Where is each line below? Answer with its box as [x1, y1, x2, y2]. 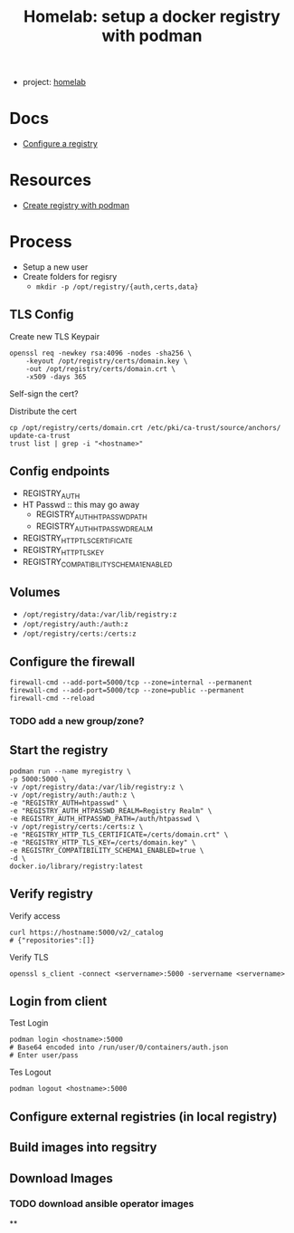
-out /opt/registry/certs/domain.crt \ [25, 364, 176, 373]
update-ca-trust [9, 431, 71, 440]
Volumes [9, 584, 61, 599]
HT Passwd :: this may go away [22, 500, 140, 511]
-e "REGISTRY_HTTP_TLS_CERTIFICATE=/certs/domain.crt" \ [9, 830, 229, 839]
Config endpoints [9, 464, 110, 479]
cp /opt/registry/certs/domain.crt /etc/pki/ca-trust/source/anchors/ [9, 423, 281, 432]
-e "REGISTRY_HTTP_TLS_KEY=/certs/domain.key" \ [9, 837, 196, 847]
